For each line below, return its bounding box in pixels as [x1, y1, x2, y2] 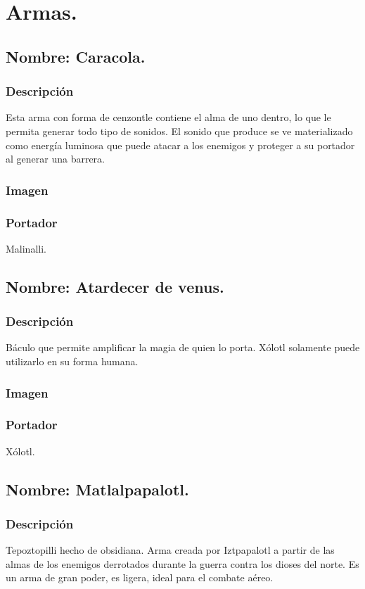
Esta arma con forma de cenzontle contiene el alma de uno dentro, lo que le [6, 110, 331, 125]
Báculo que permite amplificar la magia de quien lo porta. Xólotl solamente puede [6, 340, 360, 355]
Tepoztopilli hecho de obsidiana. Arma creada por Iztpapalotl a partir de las [6, 543, 335, 557]
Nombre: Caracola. [6, 45, 146, 67]
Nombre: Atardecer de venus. [6, 275, 224, 297]
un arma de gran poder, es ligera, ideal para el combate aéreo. [6, 570, 274, 585]
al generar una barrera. [6, 151, 105, 166]
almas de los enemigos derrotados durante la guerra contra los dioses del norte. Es [6, 556, 359, 571]
